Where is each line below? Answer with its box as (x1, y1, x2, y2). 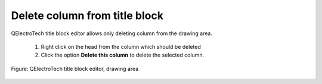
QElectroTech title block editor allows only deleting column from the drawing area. (11, 30, 213, 37)
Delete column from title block (11, 9, 164, 22)
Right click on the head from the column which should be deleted (41, 43, 201, 50)
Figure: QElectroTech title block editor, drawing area (11, 65, 139, 72)
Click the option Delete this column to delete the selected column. (41, 51, 205, 59)
